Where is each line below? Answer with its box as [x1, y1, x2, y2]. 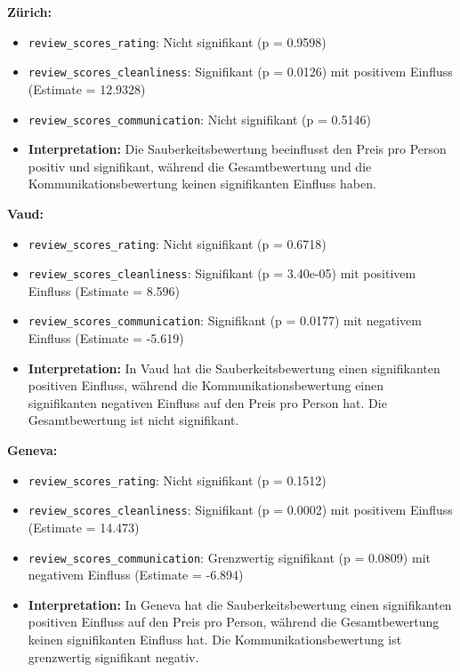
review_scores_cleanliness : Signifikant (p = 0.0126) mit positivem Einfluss [28, 62, 453, 81]
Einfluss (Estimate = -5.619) [28, 329, 184, 348]
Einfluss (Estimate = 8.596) [28, 281, 180, 300]
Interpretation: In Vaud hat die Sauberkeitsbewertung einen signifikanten [28, 358, 440, 377]
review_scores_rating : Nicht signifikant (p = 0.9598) [28, 32, 327, 51]
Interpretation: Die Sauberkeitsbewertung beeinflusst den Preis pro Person [28, 140, 447, 158]
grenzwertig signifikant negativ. [28, 647, 199, 666]
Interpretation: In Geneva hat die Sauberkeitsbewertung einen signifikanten [28, 595, 452, 613]
